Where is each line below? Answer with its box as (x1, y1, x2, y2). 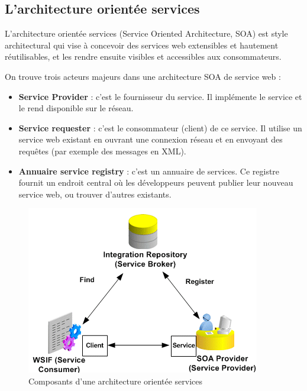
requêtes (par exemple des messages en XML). (18, 144, 186, 157)
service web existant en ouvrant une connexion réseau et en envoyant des (18, 133, 283, 146)
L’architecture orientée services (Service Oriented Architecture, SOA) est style (5, 27, 288, 40)
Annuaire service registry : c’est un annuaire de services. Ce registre (18, 164, 280, 177)
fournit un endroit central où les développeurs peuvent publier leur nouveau (18, 176, 293, 189)
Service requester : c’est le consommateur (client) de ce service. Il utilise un (18, 121, 302, 134)
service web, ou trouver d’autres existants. (18, 188, 172, 200)
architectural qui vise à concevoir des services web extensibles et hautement (5, 38, 279, 51)
